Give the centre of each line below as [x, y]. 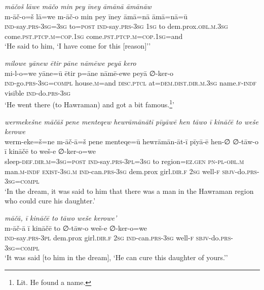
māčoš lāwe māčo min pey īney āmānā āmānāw [78, 6]
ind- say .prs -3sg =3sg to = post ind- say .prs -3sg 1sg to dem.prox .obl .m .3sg [116, 26]
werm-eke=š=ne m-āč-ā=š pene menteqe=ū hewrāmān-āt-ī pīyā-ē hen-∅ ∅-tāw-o [131, 141]
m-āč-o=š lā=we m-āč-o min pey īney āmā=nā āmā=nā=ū [96, 16]
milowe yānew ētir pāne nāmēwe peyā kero [70, 63]
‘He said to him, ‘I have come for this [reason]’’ [78, 46]
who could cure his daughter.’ [50, 201]
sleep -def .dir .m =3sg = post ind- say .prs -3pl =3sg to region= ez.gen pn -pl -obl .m [124, 161]
